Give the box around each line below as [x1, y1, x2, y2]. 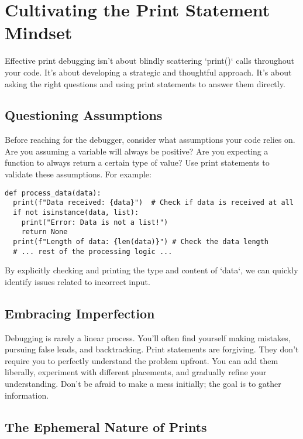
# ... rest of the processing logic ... [13, 247, 173, 256]
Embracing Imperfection [5, 304, 155, 322]
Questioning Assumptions [5, 106, 163, 124]
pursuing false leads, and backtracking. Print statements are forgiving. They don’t [5, 343, 299, 355]
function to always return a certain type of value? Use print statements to [5, 156, 270, 169]
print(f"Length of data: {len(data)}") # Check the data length [13, 237, 269, 246]
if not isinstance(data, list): [13, 208, 139, 217]
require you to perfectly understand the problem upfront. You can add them [5, 354, 278, 366]
